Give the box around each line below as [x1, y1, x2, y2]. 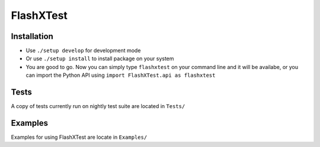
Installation [11, 31, 53, 41]
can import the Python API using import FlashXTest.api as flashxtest [25, 71, 216, 79]
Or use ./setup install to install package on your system [25, 55, 174, 62]
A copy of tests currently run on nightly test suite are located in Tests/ [11, 103, 185, 110]
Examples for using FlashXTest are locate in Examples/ [11, 133, 148, 141]
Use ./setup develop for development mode [25, 47, 141, 54]
